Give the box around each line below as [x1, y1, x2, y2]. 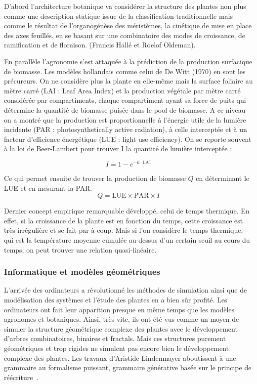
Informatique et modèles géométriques [4, 265, 160, 278]
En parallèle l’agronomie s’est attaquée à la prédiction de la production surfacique [4, 56, 253, 66]
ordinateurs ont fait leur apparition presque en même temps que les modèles [4, 304, 235, 314]
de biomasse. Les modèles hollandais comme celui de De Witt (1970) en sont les [4, 66, 246, 76]
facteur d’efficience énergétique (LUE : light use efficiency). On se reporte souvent [4, 133, 252, 144]
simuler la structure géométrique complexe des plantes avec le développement [4, 323, 238, 334]
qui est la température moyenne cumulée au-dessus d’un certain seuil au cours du [4, 234, 250, 245]
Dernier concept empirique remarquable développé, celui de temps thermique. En [4, 206, 250, 216]
